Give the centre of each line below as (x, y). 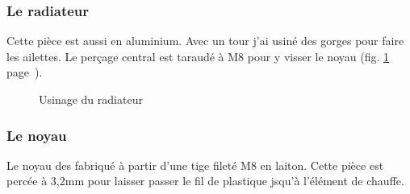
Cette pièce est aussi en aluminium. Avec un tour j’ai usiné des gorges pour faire (205, 41)
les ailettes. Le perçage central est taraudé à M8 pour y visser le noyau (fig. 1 (198, 56)
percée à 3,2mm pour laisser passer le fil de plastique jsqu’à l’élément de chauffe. (205, 181)
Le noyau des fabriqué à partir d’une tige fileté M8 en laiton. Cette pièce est (195, 165)
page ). (25, 72)
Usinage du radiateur (91, 99)
